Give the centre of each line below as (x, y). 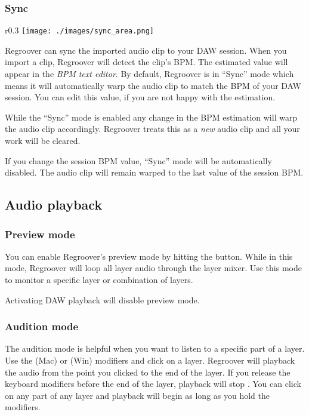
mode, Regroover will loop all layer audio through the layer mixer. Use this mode (153, 268)
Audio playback (54, 205)
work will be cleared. (43, 141)
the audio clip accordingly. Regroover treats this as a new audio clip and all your (152, 129)
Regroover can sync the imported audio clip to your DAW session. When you (146, 50)
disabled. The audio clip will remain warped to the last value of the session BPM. (154, 172)
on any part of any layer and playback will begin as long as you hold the (137, 395)
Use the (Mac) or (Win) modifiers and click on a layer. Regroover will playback (150, 360)
